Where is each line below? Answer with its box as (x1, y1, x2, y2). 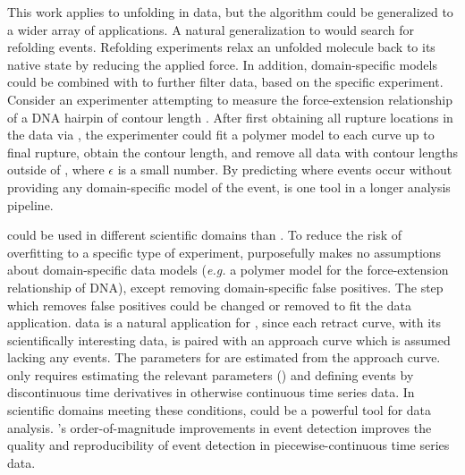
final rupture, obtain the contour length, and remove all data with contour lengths (7, 142, 458, 161)
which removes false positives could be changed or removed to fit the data (7, 295, 411, 314)
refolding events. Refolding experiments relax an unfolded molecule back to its (7, 38, 435, 56)
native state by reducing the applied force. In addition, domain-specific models (7, 55, 437, 73)
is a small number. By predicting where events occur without (117, 160, 452, 179)
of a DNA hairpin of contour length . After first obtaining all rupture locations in (7, 107, 453, 126)
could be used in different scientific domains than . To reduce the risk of (7, 225, 402, 244)
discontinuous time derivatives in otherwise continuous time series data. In (7, 383, 415, 402)
